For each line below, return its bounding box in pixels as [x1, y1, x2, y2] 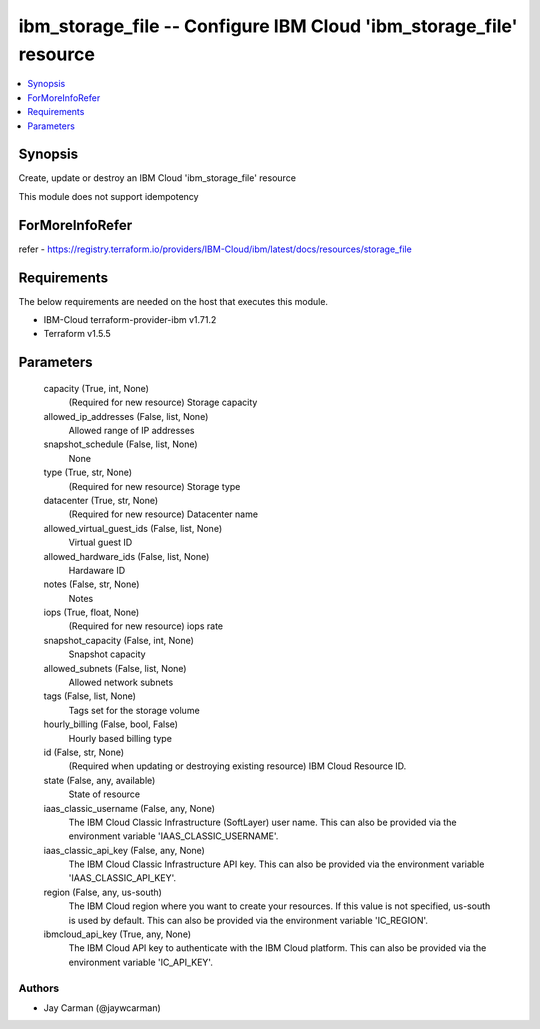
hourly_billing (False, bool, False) [43, 718, 179, 730]
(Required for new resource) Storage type [68, 480, 241, 492]
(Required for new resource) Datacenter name [68, 508, 259, 520]
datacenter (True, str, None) [43, 494, 159, 506]
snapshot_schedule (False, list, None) [43, 438, 199, 450]
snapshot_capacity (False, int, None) [43, 634, 195, 646]
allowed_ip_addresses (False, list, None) [43, 410, 209, 422]
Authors [18, 981, 60, 995]
